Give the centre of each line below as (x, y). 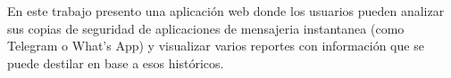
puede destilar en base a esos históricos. (116, 62)
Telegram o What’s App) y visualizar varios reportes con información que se (216, 46)
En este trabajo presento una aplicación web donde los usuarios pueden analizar (226, 11)
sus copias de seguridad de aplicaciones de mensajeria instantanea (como (206, 28)
